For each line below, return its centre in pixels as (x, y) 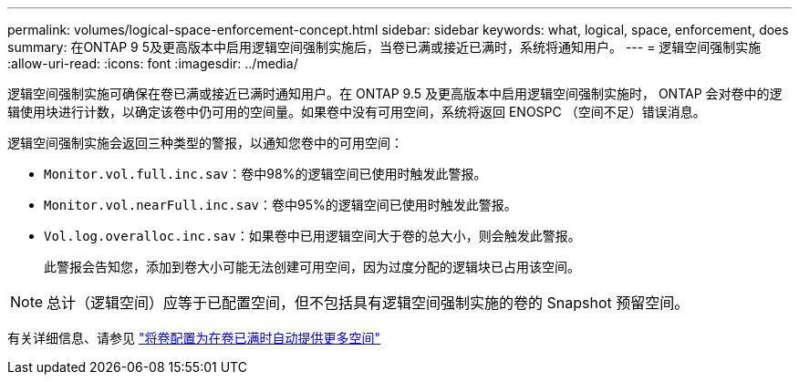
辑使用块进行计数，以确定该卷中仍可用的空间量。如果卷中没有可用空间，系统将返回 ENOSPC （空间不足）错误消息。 (357, 112)
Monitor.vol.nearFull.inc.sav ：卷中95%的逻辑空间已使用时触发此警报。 (280, 205)
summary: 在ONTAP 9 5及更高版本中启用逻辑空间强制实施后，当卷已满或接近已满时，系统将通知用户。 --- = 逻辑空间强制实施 (384, 47)
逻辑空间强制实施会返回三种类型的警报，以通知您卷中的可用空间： (205, 143)
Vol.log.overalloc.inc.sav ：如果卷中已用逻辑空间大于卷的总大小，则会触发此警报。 (312, 236)
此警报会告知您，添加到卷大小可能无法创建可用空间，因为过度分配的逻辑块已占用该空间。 (312, 267)
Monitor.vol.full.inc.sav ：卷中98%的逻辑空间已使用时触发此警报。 (265, 174)
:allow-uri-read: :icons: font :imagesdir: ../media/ (153, 63)
